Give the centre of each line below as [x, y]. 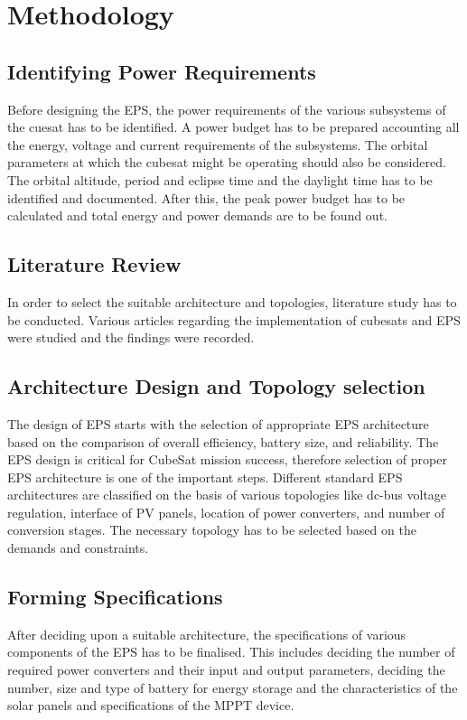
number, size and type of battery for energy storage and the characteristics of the [233, 687]
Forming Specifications [115, 597]
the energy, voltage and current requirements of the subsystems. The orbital [218, 144]
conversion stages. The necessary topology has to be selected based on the [212, 530]
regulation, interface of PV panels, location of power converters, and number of [226, 512]
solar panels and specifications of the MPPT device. [151, 705]
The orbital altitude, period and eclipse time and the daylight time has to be [220, 179]
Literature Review [94, 264]
